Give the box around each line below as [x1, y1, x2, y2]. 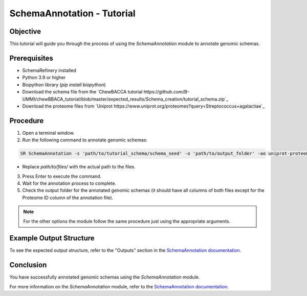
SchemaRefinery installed [22, 67, 76, 73]
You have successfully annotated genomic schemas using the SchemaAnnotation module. [9, 274, 200, 280]
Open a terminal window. [22, 130, 75, 136]
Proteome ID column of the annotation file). [22, 194, 114, 201]
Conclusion [9, 261, 47, 269]
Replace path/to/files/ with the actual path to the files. [22, 164, 136, 170]
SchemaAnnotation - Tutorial [9, 8, 136, 19]
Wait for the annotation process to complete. [22, 180, 117, 186]
